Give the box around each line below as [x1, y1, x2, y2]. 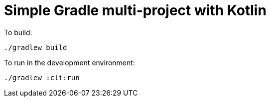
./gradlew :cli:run [4, 73, 80, 82]
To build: [4, 28, 32, 37]
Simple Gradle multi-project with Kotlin [4, 2, 267, 19]
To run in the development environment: [4, 58, 135, 67]
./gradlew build [4, 43, 67, 51]
